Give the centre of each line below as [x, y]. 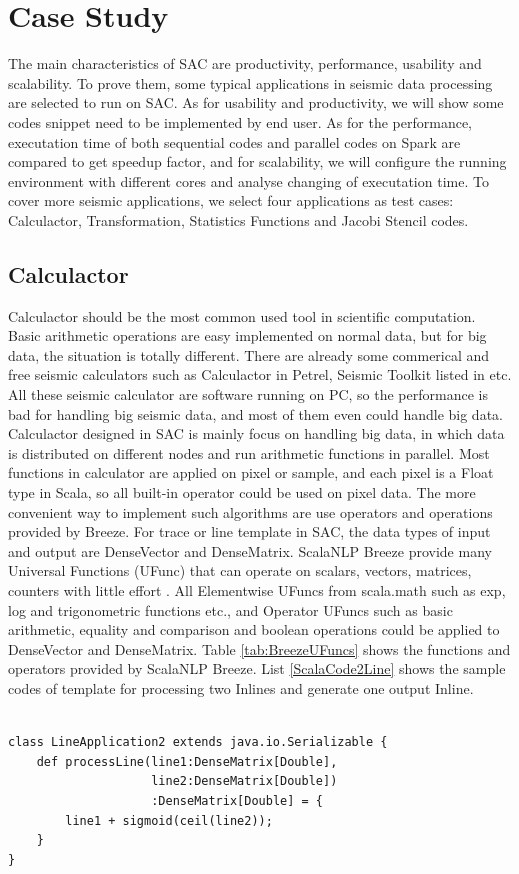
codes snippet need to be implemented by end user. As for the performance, [240, 121]
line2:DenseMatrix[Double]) [244, 781]
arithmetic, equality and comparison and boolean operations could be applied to [254, 629]
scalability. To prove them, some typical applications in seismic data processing [250, 82]
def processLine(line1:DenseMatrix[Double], [187, 761]
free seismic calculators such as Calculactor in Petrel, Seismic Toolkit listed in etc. [260, 374]
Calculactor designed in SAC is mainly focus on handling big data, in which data [256, 433]
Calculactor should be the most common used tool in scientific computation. [242, 315]
